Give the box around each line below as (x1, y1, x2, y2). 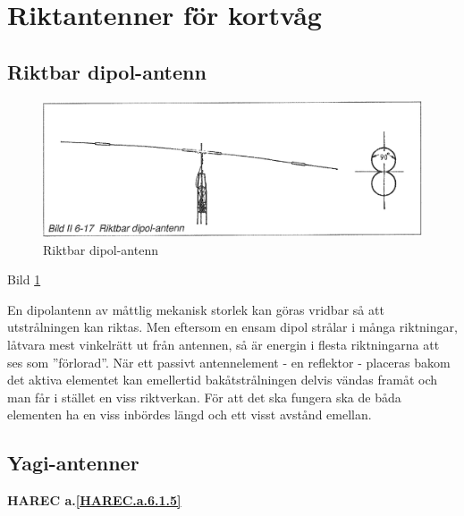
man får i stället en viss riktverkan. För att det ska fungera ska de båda (7, 387, 401, 406)
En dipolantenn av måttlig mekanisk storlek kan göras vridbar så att (7, 300, 384, 318)
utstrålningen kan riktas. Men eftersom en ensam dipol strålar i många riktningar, (7, 317, 458, 336)
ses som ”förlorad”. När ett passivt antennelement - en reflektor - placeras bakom (7, 352, 451, 371)
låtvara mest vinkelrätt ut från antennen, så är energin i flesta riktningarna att (7, 334, 440, 353)
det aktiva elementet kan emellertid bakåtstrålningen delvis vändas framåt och (7, 370, 438, 389)
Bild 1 (7, 270, 41, 289)
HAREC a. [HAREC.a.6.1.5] (7, 491, 181, 510)
